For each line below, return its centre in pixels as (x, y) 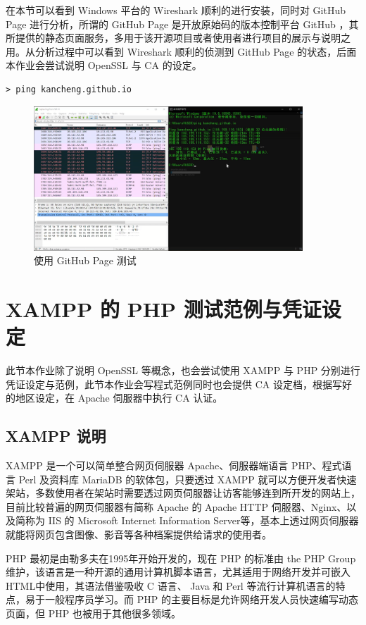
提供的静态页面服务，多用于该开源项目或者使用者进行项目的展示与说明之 (183, 38)
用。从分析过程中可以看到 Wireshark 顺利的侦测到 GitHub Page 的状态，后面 (181, 51)
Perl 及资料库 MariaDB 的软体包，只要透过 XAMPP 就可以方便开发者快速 (188, 479)
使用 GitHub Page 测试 (85, 260)
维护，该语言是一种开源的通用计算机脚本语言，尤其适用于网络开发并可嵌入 (178, 572)
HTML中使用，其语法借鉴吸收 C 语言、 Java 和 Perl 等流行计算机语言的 (171, 585)
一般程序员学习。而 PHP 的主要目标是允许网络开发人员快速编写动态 (201, 599)
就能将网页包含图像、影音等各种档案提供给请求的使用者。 (139, 534)
